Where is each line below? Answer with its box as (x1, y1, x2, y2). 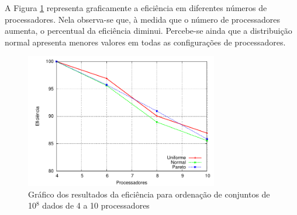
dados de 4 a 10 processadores (42, 199, 150, 212)
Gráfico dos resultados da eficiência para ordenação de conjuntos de (28, 188, 270, 200)
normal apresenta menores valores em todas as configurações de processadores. (5, 36, 286, 48)
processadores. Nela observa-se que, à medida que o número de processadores (5, 13, 280, 25)
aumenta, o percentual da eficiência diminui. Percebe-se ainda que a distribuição (5, 24, 292, 37)
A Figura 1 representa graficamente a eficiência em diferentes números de (5, 2, 267, 13)
